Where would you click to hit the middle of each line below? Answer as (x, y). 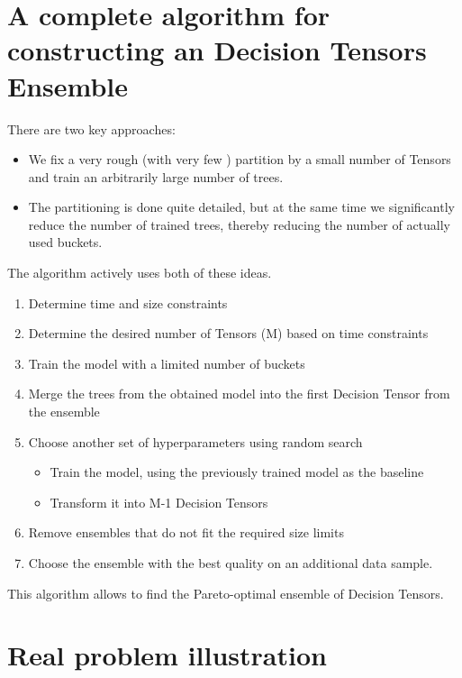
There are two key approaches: (91, 128)
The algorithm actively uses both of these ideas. (140, 273)
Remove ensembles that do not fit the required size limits (186, 532)
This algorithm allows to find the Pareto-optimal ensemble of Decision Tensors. (226, 593)
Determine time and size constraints (128, 302)
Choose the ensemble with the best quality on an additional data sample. (231, 563)
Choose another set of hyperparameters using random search (195, 441)
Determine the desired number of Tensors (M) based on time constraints (228, 333)
